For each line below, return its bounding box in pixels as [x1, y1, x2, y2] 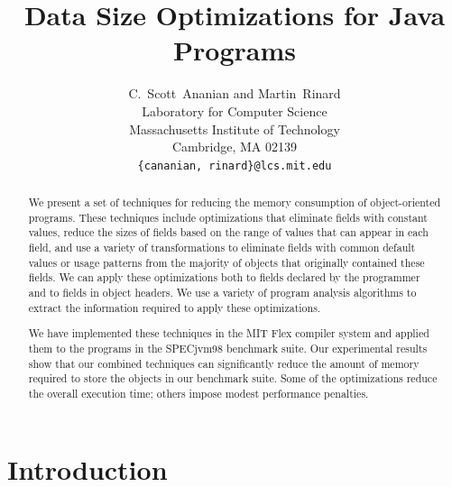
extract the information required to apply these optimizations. [28, 299, 321, 315]
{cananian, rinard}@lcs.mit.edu [137, 159, 332, 172]
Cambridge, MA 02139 [171, 137, 298, 156]
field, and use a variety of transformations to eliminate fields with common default [28, 240, 416, 255]
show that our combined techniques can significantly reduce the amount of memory [28, 355, 420, 371]
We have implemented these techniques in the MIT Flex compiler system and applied [28, 326, 429, 341]
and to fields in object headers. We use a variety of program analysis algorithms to [28, 285, 417, 300]
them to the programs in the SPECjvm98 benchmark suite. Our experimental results [28, 340, 428, 355]
